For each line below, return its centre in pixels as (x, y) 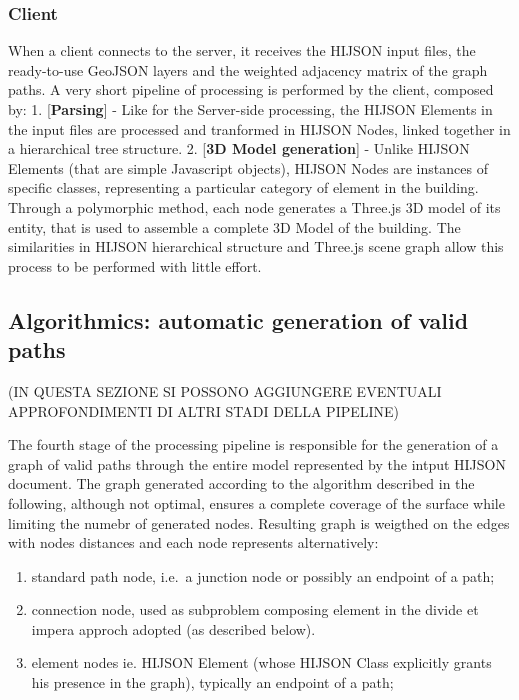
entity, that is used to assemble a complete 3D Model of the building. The (234, 226)
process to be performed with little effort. (135, 265)
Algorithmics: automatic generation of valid (238, 319)
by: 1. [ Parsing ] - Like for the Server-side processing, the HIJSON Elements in (250, 109)
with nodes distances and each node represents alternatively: (193, 542)
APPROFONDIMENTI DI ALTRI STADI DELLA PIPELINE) (204, 410)
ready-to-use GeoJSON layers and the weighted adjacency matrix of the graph (248, 69)
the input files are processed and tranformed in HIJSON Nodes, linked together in (259, 128)
